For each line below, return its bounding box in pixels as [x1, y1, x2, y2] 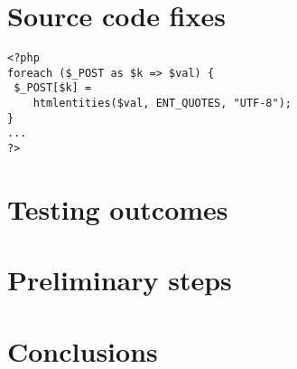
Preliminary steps [7, 261, 232, 298]
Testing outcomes [7, 190, 228, 227]
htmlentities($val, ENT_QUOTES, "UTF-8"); [32, 97, 292, 110]
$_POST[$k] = [14, 81, 92, 95]
